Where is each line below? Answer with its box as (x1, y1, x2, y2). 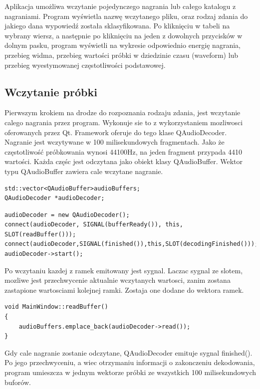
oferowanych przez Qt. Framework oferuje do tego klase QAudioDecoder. (4, 127, 227, 137)
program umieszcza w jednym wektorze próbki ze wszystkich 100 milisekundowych (4, 367, 257, 378)
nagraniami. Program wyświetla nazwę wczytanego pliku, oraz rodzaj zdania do (4, 10, 248, 21)
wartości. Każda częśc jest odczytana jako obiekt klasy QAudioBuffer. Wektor (4, 156, 243, 167)
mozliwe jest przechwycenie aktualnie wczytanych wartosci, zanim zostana (4, 275, 231, 285)
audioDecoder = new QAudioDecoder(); (4, 211, 130, 218)
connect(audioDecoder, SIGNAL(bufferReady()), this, (4, 221, 183, 228)
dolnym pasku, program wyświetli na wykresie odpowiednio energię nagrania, (4, 40, 241, 50)
